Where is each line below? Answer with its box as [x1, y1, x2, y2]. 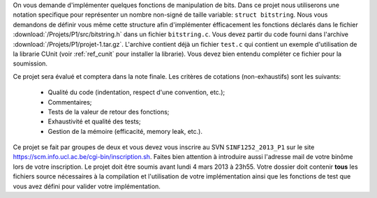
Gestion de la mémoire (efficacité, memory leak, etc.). [47, 127, 202, 135]
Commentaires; [47, 98, 92, 106]
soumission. [13, 59, 48, 68]
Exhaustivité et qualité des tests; [47, 117, 141, 125]
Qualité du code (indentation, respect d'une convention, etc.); [47, 88, 226, 97]
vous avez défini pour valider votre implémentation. [13, 182, 161, 190]
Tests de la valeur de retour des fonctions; [47, 107, 170, 116]
